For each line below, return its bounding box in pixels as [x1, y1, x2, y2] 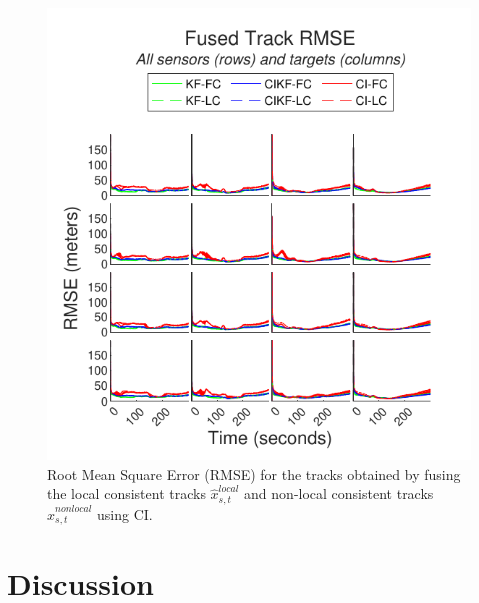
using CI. [97, 503, 153, 524]
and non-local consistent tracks [244, 483, 434, 504]
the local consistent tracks [47, 483, 206, 504]
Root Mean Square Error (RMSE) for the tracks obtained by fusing [47, 463, 461, 484]
